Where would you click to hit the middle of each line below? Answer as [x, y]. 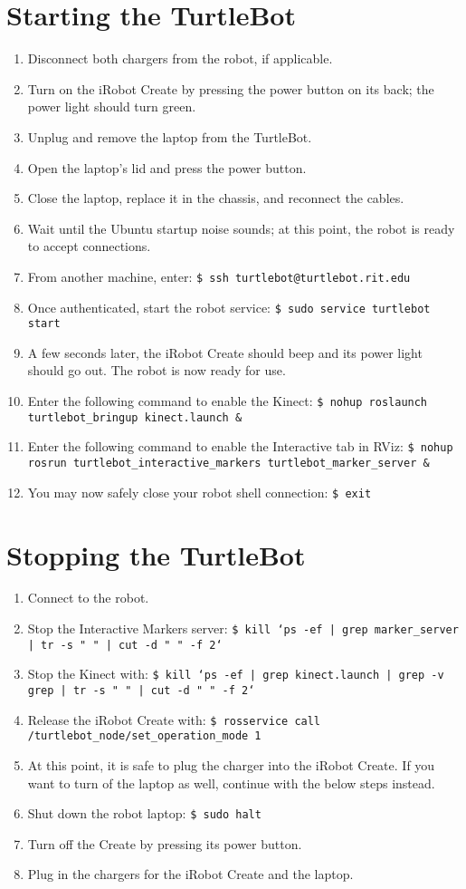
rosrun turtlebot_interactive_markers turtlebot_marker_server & [228, 463]
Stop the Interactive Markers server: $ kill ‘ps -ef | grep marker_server [243, 628]
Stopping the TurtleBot [156, 554]
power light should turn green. [112, 106]
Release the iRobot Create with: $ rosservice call [174, 719]
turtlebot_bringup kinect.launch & [135, 417]
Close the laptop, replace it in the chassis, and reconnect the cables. [216, 198]
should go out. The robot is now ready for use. [157, 370]
